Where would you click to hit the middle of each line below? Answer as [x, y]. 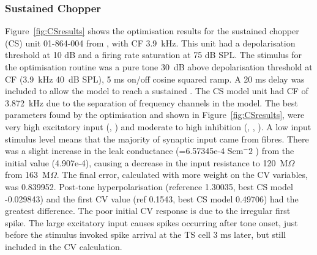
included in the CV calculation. [64, 246]
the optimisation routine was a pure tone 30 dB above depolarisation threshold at [159, 67]
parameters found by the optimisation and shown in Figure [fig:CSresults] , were [155, 115]
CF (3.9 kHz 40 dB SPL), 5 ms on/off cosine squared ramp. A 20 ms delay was [155, 79]
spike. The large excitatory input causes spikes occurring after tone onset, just [151, 222]
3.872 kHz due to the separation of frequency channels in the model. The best [152, 102]
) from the [275, 151]
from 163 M [28, 175]
